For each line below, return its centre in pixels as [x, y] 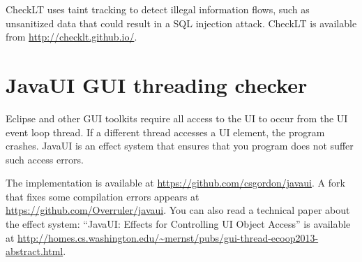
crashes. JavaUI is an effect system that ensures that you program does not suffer [180, 146]
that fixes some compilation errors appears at [103, 196]
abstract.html [35, 251]
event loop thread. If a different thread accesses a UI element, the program [165, 132]
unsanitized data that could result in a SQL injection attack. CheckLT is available [181, 23]
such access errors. [45, 159]
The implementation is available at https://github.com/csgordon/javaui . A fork [175, 183]
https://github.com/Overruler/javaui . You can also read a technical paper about [178, 210]
